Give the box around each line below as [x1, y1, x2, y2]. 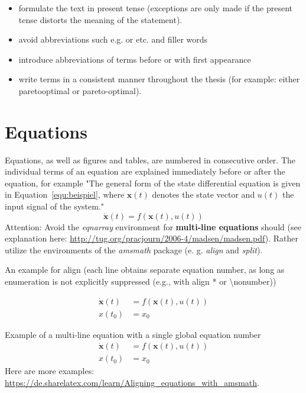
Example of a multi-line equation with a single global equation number [5, 328, 261, 340]
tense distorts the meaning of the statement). [18, 13, 183, 25]
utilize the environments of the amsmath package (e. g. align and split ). [5, 243, 263, 256]
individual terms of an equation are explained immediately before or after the [5, 165, 285, 178]
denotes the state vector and [152, 188, 255, 201]
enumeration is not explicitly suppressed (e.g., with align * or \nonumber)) [5, 275, 276, 288]
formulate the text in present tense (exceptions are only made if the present [18, 2, 292, 14]
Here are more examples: [5, 365, 95, 377]
